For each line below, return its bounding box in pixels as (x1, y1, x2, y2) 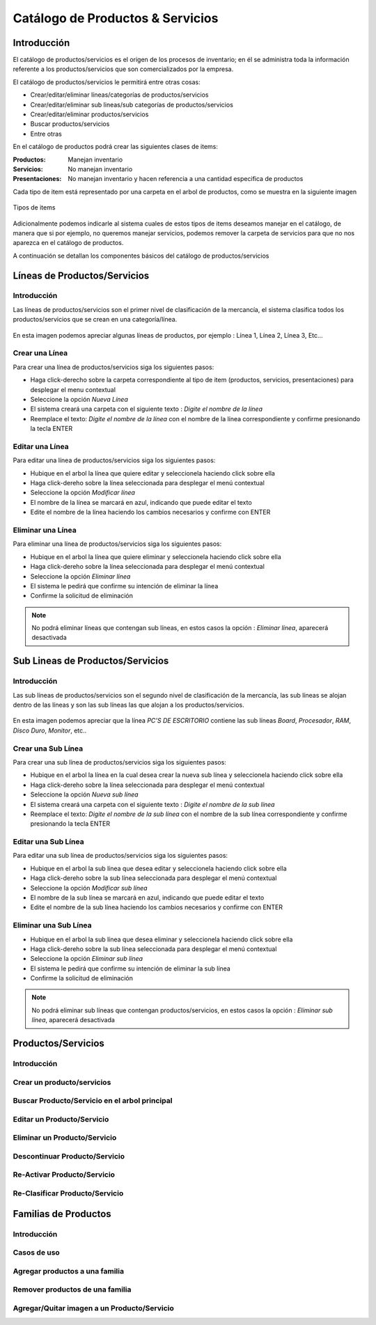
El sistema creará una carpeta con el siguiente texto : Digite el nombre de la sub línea (30, 800, 275, 808)
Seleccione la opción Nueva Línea (30, 395, 128, 403)
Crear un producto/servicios (13, 1077, 111, 1087)
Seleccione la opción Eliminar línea (30, 572, 131, 581)
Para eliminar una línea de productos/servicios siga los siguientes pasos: (13, 540, 222, 548)
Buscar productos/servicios (30, 120, 110, 128)
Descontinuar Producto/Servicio (13, 1151, 125, 1161)
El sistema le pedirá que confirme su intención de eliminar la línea (30, 581, 219, 590)
